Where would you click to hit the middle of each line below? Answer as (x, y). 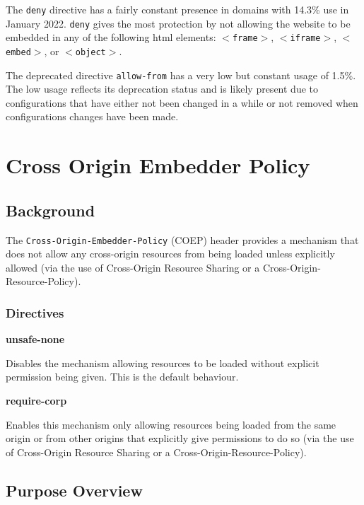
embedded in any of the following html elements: (111, 37)
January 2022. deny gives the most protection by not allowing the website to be (178, 23)
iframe (305, 39)
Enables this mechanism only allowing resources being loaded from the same (171, 424)
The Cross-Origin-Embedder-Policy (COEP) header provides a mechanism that (182, 239)
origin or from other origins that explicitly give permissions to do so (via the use (180, 438)
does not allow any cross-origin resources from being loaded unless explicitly (170, 254)
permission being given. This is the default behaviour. (122, 377)
